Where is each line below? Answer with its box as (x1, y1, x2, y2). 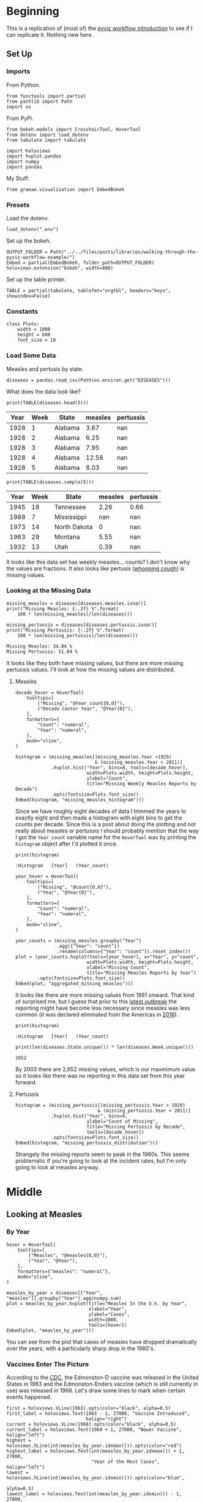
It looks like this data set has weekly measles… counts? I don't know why (6, 558, 190, 565)
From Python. (6, 81, 41, 88)
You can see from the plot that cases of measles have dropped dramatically (6, 1338, 197, 1345)
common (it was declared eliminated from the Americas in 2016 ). (15, 1011, 179, 1018)
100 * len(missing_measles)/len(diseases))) (17, 611, 133, 617)
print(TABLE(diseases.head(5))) (6, 399, 89, 406)
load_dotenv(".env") (6, 226, 59, 232)
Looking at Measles (6, 1209, 83, 1220)
